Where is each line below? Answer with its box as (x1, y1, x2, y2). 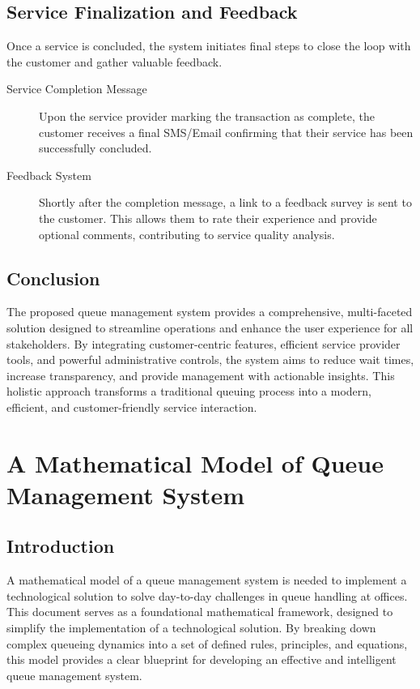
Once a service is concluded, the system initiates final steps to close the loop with (6, 37, 411, 54)
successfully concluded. (39, 139, 152, 156)
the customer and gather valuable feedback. (6, 53, 223, 70)
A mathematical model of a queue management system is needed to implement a (6, 571, 407, 588)
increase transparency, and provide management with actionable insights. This (6, 366, 395, 383)
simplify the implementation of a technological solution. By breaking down (6, 619, 376, 636)
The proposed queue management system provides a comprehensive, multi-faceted (6, 303, 413, 320)
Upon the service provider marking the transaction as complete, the (39, 107, 375, 124)
